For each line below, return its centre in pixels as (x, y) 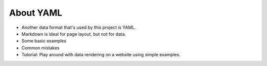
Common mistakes (41, 48)
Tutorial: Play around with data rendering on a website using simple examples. (101, 55)
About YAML (36, 13)
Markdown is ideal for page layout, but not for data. (74, 34)
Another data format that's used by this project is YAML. (79, 27)
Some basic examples (44, 41)
